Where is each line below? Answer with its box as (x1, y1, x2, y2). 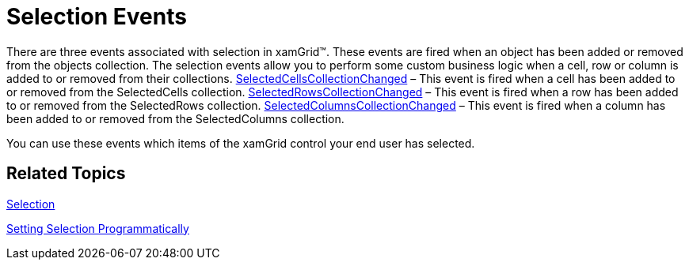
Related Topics (6, 163, 126, 184)
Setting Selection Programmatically (6, 221, 189, 235)
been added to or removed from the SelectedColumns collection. (6, 111, 344, 126)
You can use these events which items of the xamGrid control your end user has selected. (6, 136, 475, 150)
